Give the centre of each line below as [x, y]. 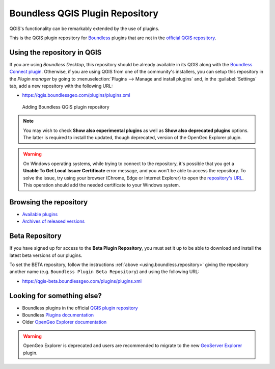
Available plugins [40, 214]
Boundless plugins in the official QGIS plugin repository [80, 308]
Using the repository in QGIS [56, 52]
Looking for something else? [56, 296]
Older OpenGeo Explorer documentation [64, 322]
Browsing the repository [49, 202]
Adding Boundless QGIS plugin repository [66, 107]
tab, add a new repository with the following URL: [61, 86]
